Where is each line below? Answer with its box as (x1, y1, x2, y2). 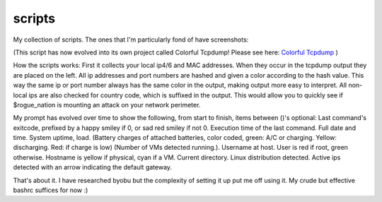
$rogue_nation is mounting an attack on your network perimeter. (13, 100, 201, 109)
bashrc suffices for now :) (13, 186, 88, 194)
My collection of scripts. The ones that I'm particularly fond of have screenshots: (13, 35, 249, 44)
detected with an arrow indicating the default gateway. (13, 163, 173, 172)
